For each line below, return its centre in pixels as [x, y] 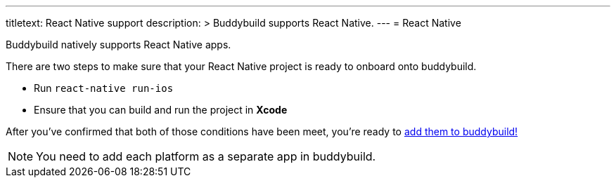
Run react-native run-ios [104, 88]
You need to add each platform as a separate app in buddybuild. [206, 156]
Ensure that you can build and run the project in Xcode [161, 110]
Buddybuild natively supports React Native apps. [118, 45]
